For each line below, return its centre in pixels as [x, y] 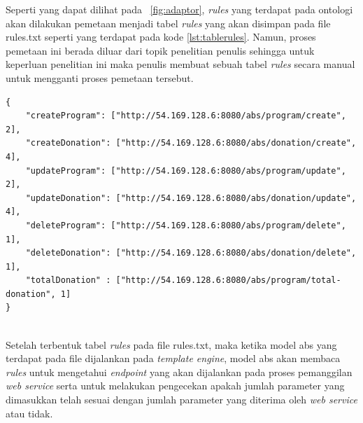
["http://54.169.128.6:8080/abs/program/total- [228, 280]
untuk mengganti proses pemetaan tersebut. [100, 77]
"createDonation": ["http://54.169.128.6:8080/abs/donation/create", [191, 143]
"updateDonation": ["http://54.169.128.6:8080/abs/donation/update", [191, 198]
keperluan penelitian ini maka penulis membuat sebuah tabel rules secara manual [180, 64]
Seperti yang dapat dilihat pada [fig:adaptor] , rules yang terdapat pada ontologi [179, 9]
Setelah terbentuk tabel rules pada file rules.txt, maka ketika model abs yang [171, 344]
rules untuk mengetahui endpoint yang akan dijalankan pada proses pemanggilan [179, 372]
